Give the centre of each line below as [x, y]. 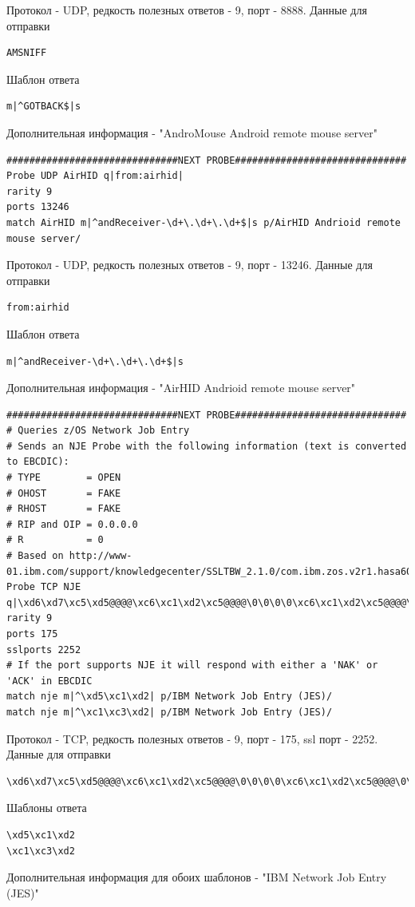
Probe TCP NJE [44, 587]
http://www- [101, 556]
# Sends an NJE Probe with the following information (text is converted [207, 446]
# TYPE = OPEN [64, 478]
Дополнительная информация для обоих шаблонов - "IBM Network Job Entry [197, 877]
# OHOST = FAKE [64, 493]
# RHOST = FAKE [64, 509]
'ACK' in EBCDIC [49, 681]
